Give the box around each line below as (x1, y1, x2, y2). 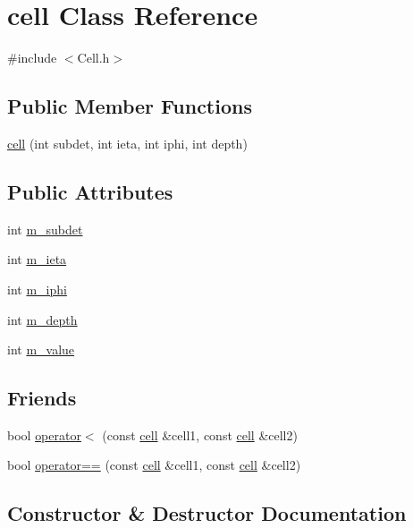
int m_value (7, 340, 75, 359)
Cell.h (77, 48, 110, 67)
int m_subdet (7, 219, 83, 238)
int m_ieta (7, 250, 67, 268)
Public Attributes (7, 177, 173, 205)
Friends (7, 384, 77, 412)
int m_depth (7, 310, 78, 328)
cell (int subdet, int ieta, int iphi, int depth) (7, 133, 248, 152)
